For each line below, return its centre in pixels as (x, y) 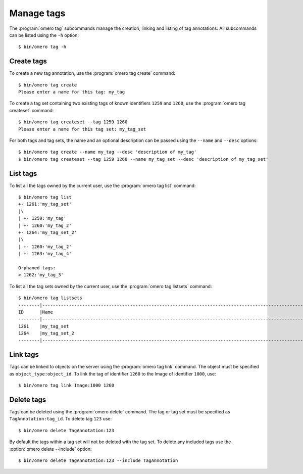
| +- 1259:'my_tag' (42, 218)
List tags (23, 174)
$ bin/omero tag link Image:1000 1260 (66, 386)
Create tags (28, 61)
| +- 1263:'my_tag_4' (45, 254)
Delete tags (28, 399)
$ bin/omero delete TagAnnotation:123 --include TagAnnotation (98, 461)
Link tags (24, 354)
